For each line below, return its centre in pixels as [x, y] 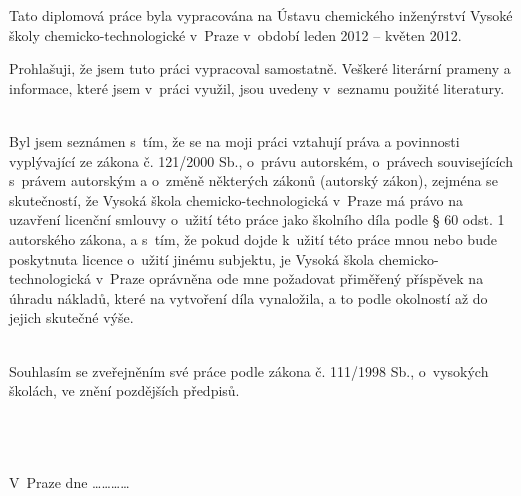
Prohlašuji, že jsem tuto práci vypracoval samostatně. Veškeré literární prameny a [260, 68]
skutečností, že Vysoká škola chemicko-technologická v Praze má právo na [236, 199]
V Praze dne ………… [69, 482]
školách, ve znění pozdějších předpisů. [124, 390]
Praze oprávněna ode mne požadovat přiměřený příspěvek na [297, 278]
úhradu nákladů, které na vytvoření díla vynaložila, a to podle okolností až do [248, 297]
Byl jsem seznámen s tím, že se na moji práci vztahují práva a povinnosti [234, 140]
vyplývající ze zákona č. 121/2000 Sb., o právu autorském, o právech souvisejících [261, 160]
